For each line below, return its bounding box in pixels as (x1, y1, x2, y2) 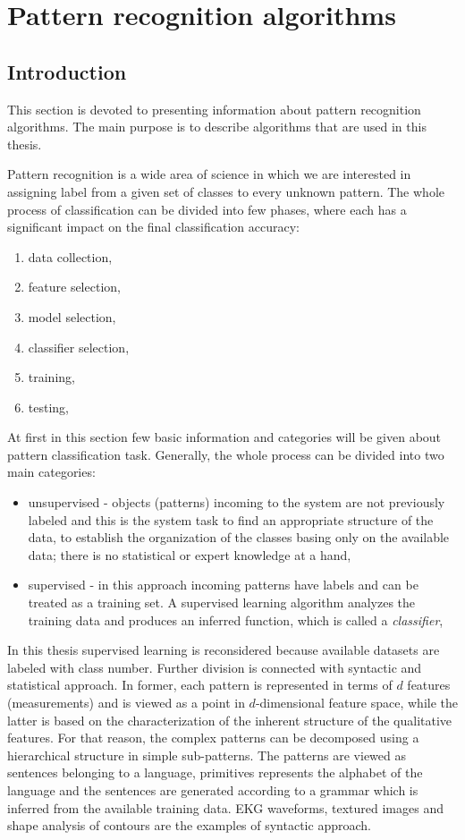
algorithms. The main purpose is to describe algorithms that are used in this (7, 117, 427, 136)
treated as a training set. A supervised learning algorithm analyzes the (28, 593, 416, 612)
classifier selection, (28, 337, 130, 356)
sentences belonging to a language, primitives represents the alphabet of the (7, 763, 423, 782)
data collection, (28, 247, 113, 266)
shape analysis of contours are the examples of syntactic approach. (7, 816, 371, 835)
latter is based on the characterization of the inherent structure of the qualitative (7, 710, 452, 729)
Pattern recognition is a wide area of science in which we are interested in (7, 165, 411, 183)
